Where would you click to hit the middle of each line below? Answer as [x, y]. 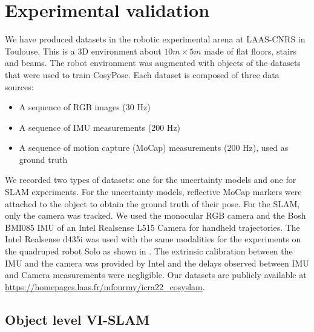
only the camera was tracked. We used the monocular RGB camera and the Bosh [155, 215]
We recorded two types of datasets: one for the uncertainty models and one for [151, 180]
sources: [19, 86]
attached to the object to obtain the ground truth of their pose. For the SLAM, [152, 203]
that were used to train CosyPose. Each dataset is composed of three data [142, 74]
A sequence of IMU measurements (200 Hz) [100, 127]
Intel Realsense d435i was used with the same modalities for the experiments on [153, 239]
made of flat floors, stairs [250, 51]
